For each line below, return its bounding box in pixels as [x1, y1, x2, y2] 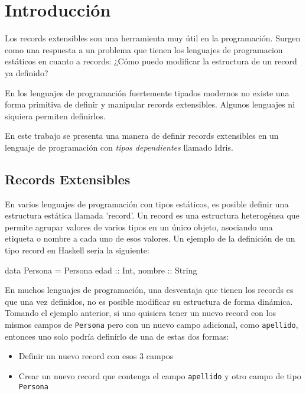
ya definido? [5, 66, 48, 79]
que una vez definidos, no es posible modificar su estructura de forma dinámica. [5, 295, 293, 307]
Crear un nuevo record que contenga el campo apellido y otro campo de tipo [18, 369, 301, 382]
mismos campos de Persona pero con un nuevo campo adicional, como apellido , [5, 318, 298, 331]
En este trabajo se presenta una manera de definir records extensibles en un [5, 129, 279, 142]
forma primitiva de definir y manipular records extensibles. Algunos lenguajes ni [5, 98, 295, 110]
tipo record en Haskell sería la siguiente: [5, 244, 149, 256]
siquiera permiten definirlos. [5, 109, 106, 122]
